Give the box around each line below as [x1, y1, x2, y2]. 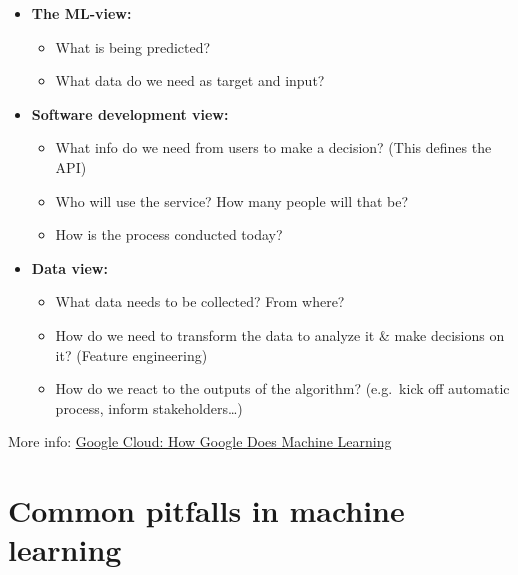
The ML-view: [31, 3, 132, 23]
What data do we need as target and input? [55, 70, 325, 91]
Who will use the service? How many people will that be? [55, 190, 409, 211]
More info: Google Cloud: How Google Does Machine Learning [8, 431, 392, 452]
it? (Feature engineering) [55, 344, 208, 365]
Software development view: [31, 103, 229, 124]
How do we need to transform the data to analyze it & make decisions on [55, 324, 505, 345]
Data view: [31, 257, 108, 278]
